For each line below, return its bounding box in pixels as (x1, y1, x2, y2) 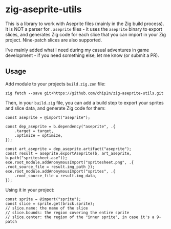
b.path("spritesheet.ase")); (5, 155, 68, 160)
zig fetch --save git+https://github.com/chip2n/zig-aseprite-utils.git (5, 91, 164, 96)
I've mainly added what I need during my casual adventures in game (5, 47, 149, 53)
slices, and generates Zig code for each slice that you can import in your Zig (5, 31, 166, 37)
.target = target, (14, 128, 54, 134)
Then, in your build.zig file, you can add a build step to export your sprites (5, 99, 164, 106)
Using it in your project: (5, 186, 55, 193)
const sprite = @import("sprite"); (5, 196, 81, 202)
